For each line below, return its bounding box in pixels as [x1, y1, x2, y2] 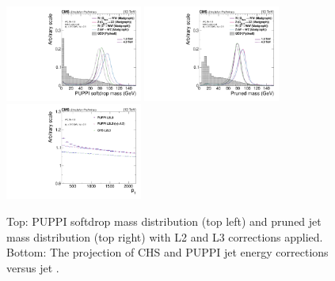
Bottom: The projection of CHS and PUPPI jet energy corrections [6, 244, 329, 260]
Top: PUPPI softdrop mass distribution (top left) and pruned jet [6, 212, 322, 229]
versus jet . [6, 259, 59, 275]
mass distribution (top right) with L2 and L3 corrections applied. [6, 228, 323, 245]
